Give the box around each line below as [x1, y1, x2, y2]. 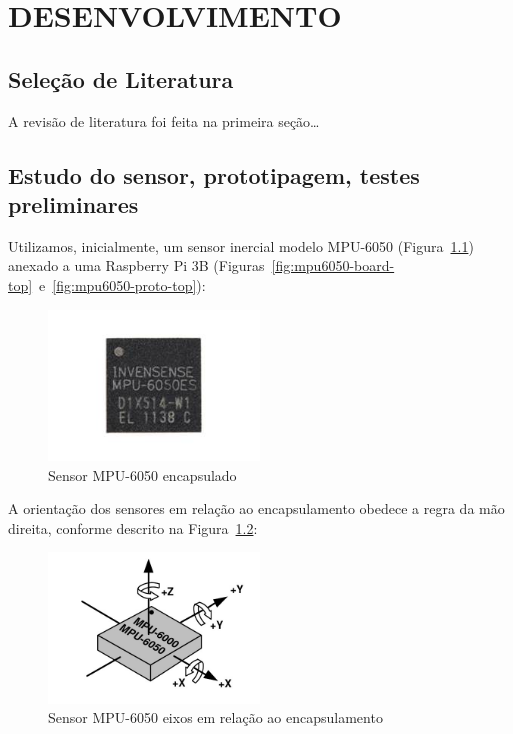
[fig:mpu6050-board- [271, 255, 395, 276]
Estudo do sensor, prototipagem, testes [8, 159, 420, 190]
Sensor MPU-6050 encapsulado [48, 464, 237, 485]
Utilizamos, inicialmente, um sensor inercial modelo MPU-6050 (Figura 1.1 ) [8, 235, 474, 256]
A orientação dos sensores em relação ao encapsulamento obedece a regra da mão [8, 498, 505, 519]
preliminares [8, 188, 139, 219]
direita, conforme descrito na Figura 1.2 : [8, 517, 258, 538]
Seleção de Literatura [8, 63, 234, 94]
